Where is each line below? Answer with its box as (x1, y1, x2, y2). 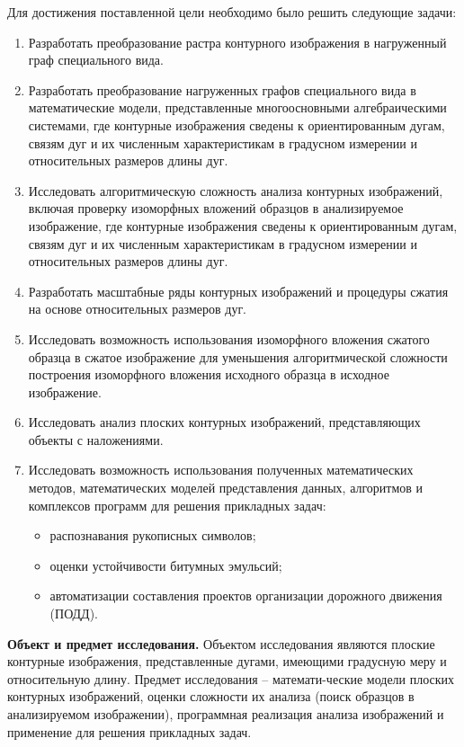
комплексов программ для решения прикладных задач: (28, 495, 326, 514)
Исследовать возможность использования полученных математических (28, 460, 414, 479)
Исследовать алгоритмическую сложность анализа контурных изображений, (28, 181, 443, 200)
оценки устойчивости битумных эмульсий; (49, 556, 282, 574)
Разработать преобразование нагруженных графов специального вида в (28, 80, 416, 99)
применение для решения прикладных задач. (7, 722, 252, 741)
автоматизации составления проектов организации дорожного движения (49, 586, 442, 605)
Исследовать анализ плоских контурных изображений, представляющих (28, 413, 421, 431)
